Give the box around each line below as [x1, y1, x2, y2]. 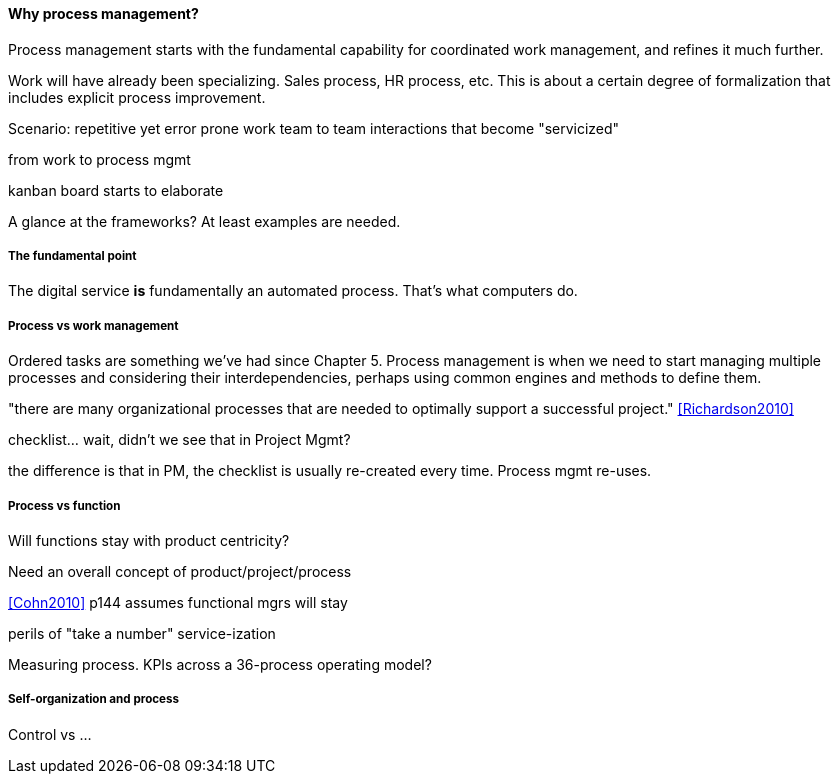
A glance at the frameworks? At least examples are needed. [8, 212, 401, 230]
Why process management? [8, 5, 199, 22]
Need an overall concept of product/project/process [8, 562, 352, 580]
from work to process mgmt [8, 150, 191, 168]
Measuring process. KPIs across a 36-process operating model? [8, 655, 432, 673]
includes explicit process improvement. [8, 88, 266, 106]
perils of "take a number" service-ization [8, 624, 276, 642]
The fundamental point [8, 249, 137, 263]
